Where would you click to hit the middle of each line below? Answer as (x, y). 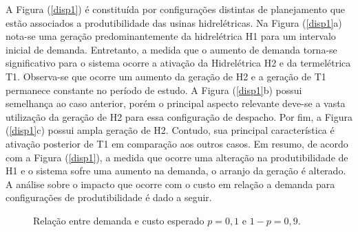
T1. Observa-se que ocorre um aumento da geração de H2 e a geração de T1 (166, 76)
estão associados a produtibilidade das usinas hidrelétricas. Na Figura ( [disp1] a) (174, 22)
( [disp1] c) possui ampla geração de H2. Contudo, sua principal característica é (170, 130)
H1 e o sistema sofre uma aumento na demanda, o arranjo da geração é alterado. (176, 171)
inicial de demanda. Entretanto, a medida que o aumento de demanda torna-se (171, 49)
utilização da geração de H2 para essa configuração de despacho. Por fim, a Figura (179, 116)
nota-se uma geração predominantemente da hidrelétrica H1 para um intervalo (171, 36)
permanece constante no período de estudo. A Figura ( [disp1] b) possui (154, 90)
